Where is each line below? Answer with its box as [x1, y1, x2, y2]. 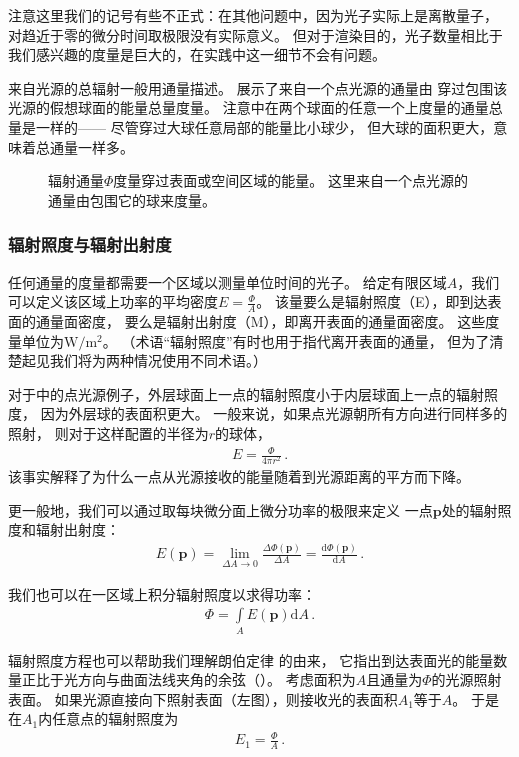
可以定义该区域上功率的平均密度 [8, 291, 218, 312]
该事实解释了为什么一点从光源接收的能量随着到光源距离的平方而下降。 [8, 466, 470, 487]
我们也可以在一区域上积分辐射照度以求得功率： [8, 583, 316, 604]
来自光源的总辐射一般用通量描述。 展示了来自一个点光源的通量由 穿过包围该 [8, 77, 508, 98]
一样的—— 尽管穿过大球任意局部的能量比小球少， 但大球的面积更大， [35, 116, 494, 137]
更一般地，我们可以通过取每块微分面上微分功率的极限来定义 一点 [8, 499, 433, 520]
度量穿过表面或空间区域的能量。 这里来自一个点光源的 [113, 170, 469, 191]
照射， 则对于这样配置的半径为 [8, 422, 209, 443]
